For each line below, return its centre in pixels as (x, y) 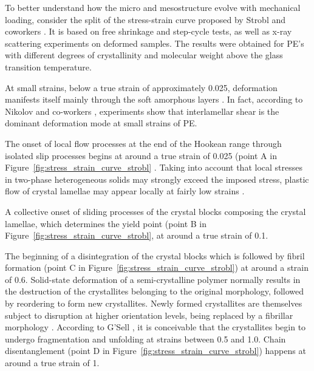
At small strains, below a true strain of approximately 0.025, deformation (141, 87)
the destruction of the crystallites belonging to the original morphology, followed (154, 291)
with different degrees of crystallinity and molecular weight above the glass (144, 55)
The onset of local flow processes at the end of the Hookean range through (143, 143)
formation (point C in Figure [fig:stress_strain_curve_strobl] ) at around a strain (157, 267)
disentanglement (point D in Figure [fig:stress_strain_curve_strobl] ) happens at (155, 351)
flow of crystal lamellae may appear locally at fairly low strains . (125, 191)
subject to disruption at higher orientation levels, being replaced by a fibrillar (149, 315)
